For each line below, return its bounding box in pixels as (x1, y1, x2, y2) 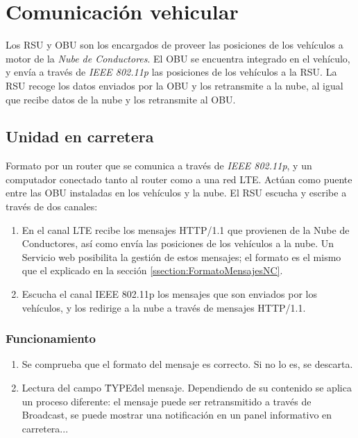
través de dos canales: (6, 199, 98, 214)
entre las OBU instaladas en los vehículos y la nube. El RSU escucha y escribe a (6, 185, 347, 200)
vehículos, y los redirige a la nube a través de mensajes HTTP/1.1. (22, 300, 306, 314)
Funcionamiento (6, 330, 96, 347)
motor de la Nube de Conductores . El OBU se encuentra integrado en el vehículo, (6, 51, 350, 65)
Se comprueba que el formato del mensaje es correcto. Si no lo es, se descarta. (22, 357, 353, 371)
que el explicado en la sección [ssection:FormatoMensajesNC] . (22, 263, 283, 278)
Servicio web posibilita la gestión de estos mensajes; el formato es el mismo (22, 249, 341, 264)
